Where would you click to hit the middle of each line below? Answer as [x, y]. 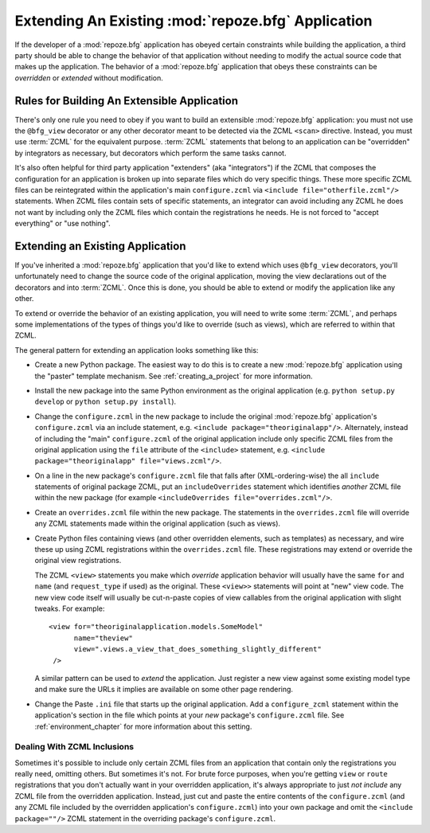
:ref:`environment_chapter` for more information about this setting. [143, 726]
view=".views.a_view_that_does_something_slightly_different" [197, 649]
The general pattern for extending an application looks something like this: [137, 350]
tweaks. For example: [70, 608]
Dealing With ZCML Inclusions [74, 747]
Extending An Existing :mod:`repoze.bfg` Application [193, 21]
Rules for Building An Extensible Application [127, 101]
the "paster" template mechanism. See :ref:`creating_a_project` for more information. [174, 376]
